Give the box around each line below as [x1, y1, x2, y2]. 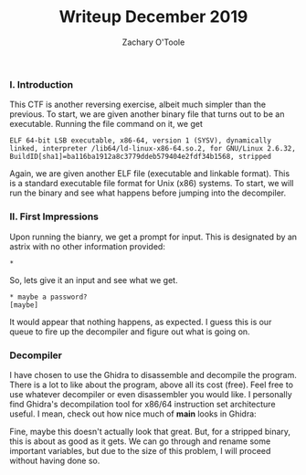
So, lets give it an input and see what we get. [9, 274, 178, 285]
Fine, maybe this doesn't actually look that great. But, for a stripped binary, [9, 426, 290, 437]
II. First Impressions [9, 210, 99, 223]
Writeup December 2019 [58, 6, 248, 27]
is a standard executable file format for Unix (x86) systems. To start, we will [9, 178, 294, 189]
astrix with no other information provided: [9, 240, 166, 252]
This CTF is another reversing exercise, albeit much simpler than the [9, 99, 267, 111]
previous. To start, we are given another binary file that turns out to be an [9, 109, 285, 120]
